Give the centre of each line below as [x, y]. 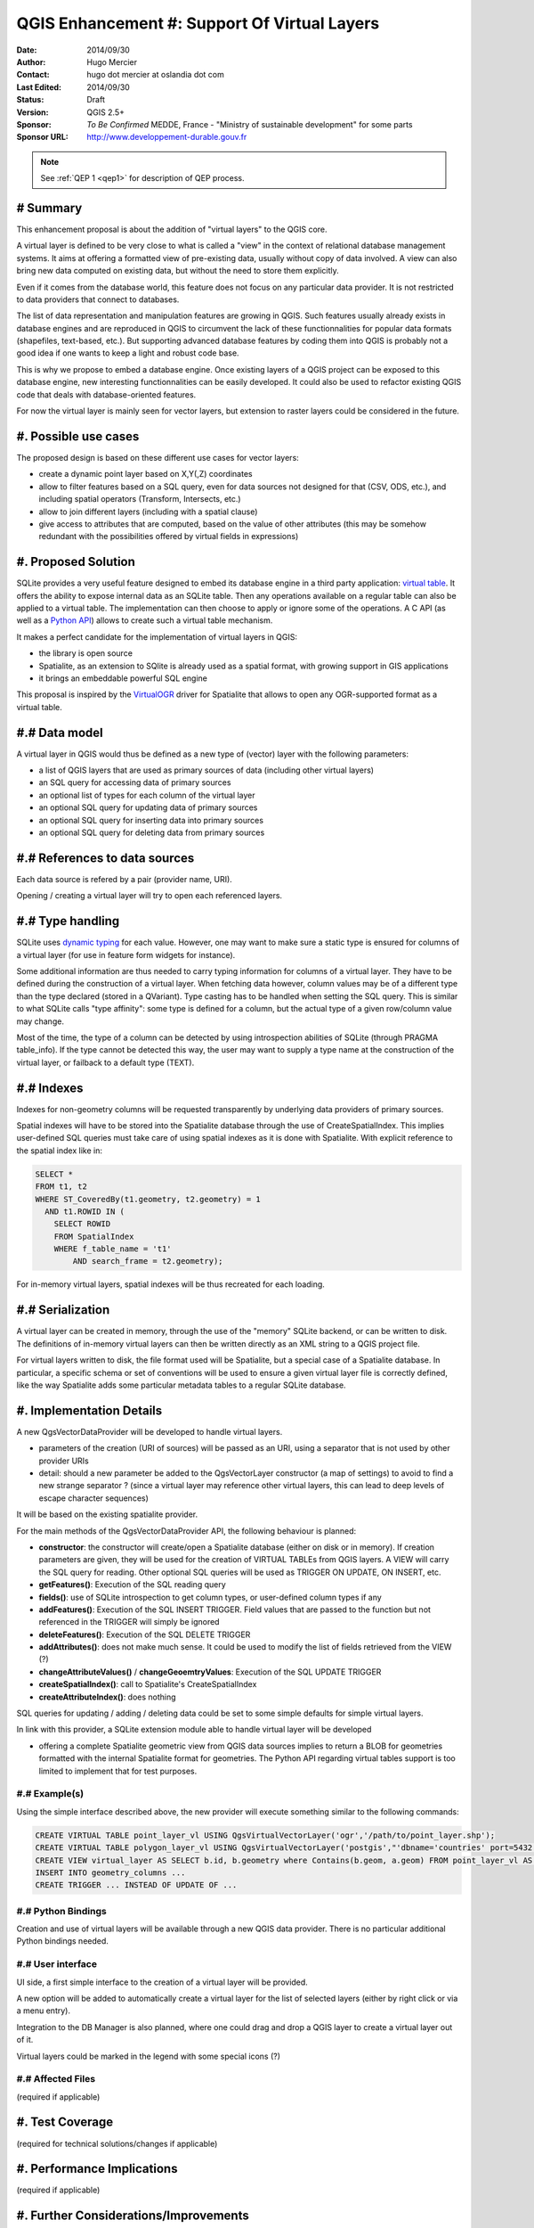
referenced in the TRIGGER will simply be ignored [129, 1622]
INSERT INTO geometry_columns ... [110, 1872]
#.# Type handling [68, 921]
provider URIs [64, 1461]
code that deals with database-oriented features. [106, 394]
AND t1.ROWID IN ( [85, 1211]
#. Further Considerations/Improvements [133, 2216]
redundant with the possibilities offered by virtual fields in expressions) [169, 537]
